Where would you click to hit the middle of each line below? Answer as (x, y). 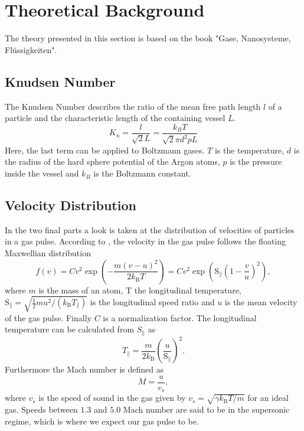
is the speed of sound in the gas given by (112, 398)
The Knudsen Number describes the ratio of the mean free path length (133, 106)
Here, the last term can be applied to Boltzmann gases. (105, 150)
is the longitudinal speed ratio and (152, 302)
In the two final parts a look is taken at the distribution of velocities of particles (150, 229)
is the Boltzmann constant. (142, 173)
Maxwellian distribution (48, 253)
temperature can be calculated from (70, 329)
